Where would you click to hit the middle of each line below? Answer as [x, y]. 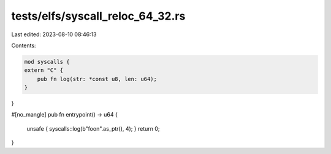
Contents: [24, 45]
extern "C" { [44, 70]
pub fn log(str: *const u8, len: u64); [97, 79]
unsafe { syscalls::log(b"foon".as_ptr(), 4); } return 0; [93, 128]
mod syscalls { [47, 62]
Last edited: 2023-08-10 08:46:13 [54, 34]
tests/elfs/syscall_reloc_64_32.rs [98, 16]
